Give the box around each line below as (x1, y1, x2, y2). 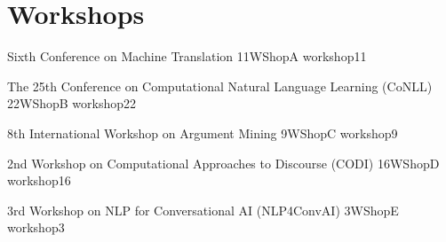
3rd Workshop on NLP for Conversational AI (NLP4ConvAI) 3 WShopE (7, 200, 399, 219)
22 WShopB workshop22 (7, 94, 137, 113)
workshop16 (7, 171, 71, 190)
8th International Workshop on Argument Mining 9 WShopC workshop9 (7, 123, 398, 142)
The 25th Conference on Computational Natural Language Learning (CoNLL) (7, 76, 433, 95)
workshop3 (7, 218, 65, 237)
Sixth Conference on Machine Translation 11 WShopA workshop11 (7, 47, 367, 66)
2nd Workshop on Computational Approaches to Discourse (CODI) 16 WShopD (7, 153, 440, 172)
